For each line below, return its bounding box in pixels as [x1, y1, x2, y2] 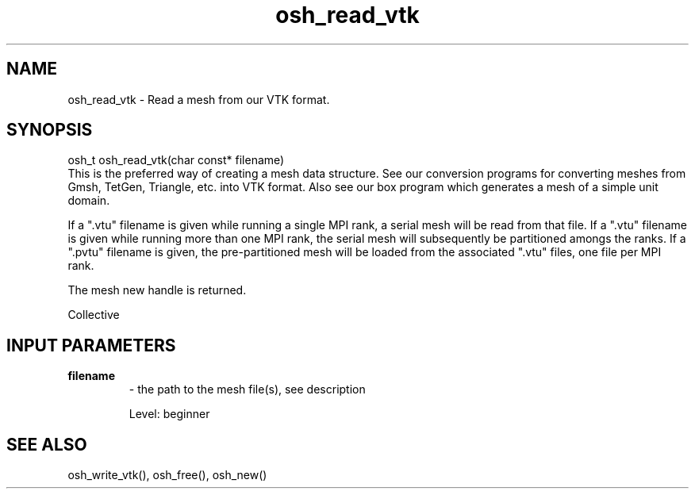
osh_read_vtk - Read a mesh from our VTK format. [67, 92, 330, 106]
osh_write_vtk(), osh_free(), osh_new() [67, 468, 267, 482]
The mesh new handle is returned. [67, 283, 247, 297]
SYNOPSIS [6, 120, 93, 140]
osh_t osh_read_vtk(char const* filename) [67, 153, 285, 167]
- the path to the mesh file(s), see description [129, 382, 366, 397]
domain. [67, 194, 110, 208]
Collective [67, 308, 120, 322]
